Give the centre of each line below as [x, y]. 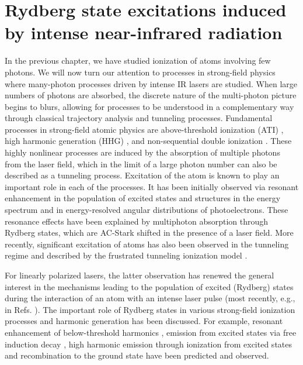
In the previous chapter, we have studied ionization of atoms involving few [138, 61]
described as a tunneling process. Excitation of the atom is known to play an [142, 175]
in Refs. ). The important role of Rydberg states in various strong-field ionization [150, 309]
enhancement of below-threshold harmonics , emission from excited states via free [151, 332]
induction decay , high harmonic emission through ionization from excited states [149, 344]
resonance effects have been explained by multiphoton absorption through [137, 221]
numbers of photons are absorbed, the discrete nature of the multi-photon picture [151, 95]
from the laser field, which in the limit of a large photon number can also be [141, 163]
